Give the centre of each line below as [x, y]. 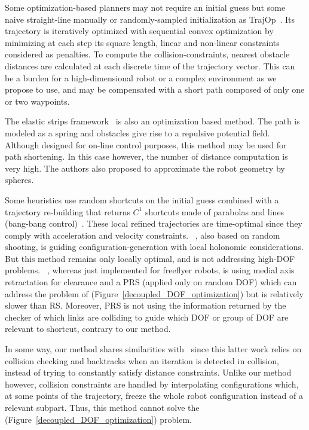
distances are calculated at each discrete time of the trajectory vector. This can [150, 65]
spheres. [19, 180]
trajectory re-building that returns [68, 211]
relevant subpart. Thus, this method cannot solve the [102, 407]
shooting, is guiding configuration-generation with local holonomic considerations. [154, 247]
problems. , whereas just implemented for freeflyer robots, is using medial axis [150, 270]
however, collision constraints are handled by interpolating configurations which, [152, 384]
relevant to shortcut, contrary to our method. [88, 329]
